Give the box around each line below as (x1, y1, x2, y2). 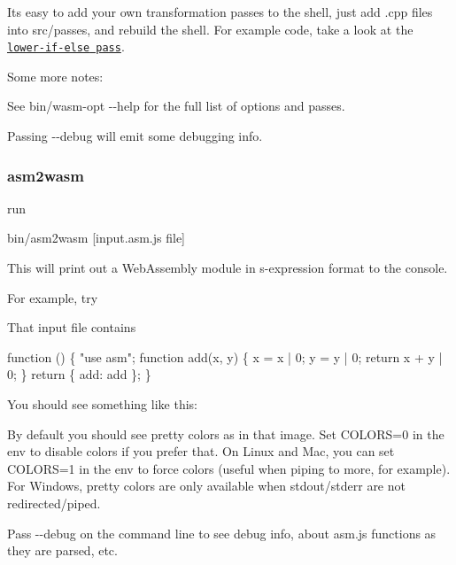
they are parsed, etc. (7, 541, 118, 560)
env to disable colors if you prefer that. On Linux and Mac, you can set (7, 442, 395, 461)
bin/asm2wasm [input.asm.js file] (7, 228, 185, 247)
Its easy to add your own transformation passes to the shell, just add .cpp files (7, 3, 433, 20)
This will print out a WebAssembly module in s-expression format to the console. (7, 259, 448, 277)
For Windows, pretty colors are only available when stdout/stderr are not (7, 476, 406, 495)
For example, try (7, 288, 98, 306)
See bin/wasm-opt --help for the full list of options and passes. (7, 97, 345, 115)
